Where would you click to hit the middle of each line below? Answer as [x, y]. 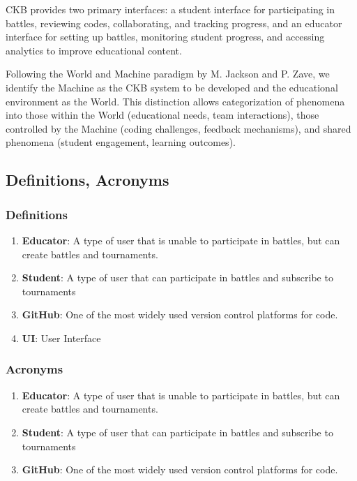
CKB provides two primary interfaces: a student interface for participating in [170, 9]
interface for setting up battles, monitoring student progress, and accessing [165, 37]
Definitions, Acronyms [88, 180]
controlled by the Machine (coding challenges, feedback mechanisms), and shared [178, 128]
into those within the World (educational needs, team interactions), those [162, 115]
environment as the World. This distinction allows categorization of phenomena [175, 101]
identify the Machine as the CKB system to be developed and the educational [172, 87]
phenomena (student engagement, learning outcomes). [121, 142]
